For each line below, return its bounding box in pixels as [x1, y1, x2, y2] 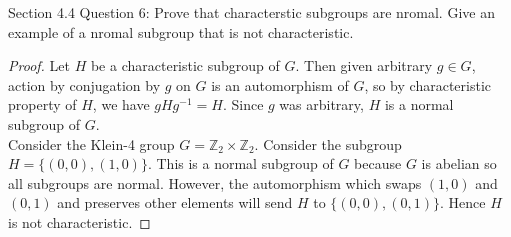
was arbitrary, [279, 94, 364, 115]
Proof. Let [8, 55, 70, 76]
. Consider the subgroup [254, 133, 402, 154]
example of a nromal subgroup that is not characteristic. [8, 21, 354, 42]
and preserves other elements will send [57, 192, 293, 213]
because [354, 153, 402, 174]
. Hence [439, 192, 486, 213]
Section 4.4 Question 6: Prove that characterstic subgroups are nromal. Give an [8, 2, 495, 22]
